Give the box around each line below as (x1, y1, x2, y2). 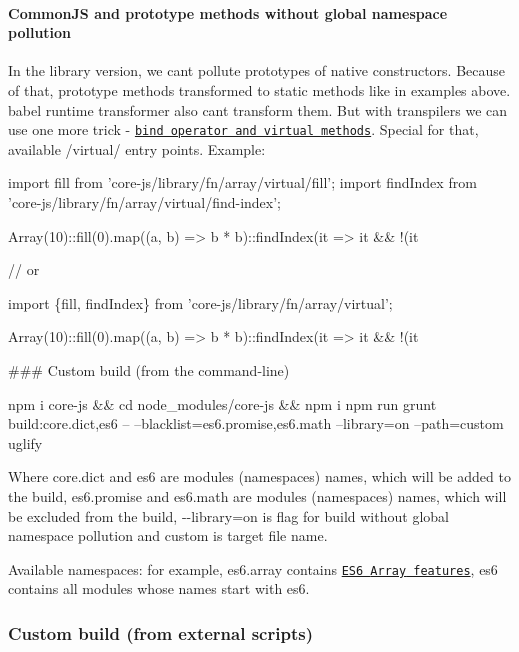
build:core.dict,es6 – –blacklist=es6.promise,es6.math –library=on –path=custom (8, 413, 504, 434)
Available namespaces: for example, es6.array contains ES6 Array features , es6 (8, 558, 498, 579)
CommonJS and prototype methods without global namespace (8, 2, 448, 23)
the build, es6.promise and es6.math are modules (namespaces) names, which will (8, 485, 507, 506)
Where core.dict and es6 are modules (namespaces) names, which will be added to (8, 466, 511, 487)
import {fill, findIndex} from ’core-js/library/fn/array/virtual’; (8, 292, 393, 313)
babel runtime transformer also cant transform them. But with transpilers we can (8, 99, 508, 120)
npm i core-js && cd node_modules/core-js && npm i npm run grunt (8, 393, 437, 414)
